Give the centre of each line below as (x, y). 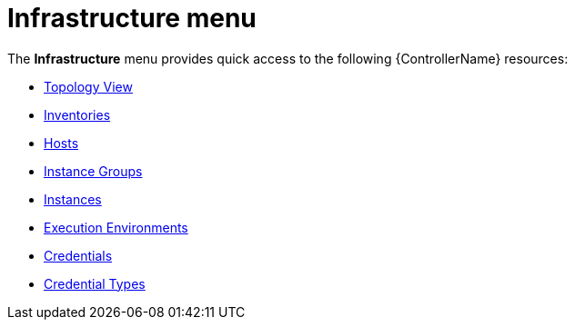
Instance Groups (93, 171)
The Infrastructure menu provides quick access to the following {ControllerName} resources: (288, 58)
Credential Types (95, 283)
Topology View (88, 86)
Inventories (77, 114)
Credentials (78, 255)
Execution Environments (116, 227)
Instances (73, 199)
